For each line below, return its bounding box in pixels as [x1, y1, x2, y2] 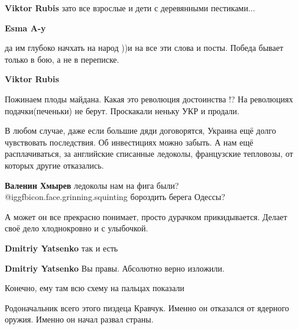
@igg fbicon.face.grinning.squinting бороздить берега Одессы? [5, 191, 225, 203]
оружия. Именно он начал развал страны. [5, 313, 154, 325]
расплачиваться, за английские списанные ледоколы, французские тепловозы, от [5, 147, 293, 160]
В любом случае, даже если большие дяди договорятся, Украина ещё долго [5, 124, 276, 137]
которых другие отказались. [5, 159, 104, 171]
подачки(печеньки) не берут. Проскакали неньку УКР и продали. [5, 104, 239, 117]
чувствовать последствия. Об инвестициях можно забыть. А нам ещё [5, 136, 254, 148]
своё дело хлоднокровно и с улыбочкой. [5, 222, 148, 234]
